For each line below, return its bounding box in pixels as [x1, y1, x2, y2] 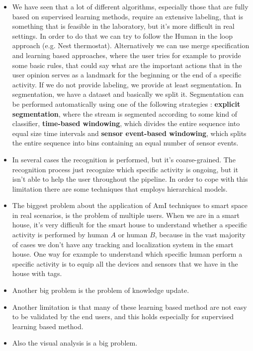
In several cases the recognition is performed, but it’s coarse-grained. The [12, 154, 236, 164]
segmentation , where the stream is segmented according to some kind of [12, 108, 237, 119]
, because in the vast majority [155, 229, 246, 240]
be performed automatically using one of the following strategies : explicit [12, 98, 241, 109]
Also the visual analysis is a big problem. [12, 338, 138, 348]
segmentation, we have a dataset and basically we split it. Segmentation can [12, 89, 244, 99]
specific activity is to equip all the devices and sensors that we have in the [12, 258, 238, 269]
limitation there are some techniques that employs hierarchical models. [12, 183, 228, 194]
